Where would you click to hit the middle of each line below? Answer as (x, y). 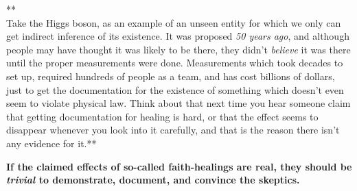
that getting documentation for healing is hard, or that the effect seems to (162, 116)
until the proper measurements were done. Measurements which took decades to (175, 63)
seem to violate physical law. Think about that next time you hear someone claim (178, 103)
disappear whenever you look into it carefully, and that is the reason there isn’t (173, 130)
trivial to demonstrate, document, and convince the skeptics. (153, 180)
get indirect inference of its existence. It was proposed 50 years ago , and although (178, 36)
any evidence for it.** (51, 143)
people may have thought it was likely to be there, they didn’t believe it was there (178, 49)
